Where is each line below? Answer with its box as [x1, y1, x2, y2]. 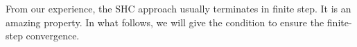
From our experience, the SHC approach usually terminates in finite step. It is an [6, 1, 351, 15]
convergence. [26, 28, 80, 43]
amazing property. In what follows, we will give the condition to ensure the [6, 15, 324, 29]
